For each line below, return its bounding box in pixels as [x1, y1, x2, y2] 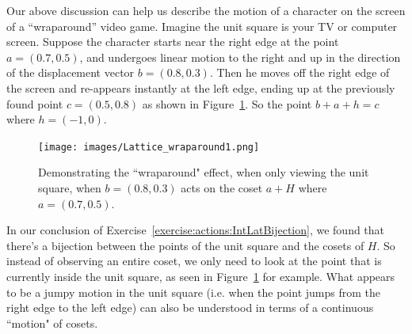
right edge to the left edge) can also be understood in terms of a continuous [6, 299, 374, 316]
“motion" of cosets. [6, 314, 98, 331]
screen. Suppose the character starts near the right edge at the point [6, 33, 339, 50]
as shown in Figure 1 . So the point [142, 95, 312, 112]
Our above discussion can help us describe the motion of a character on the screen [6, 2, 406, 18]
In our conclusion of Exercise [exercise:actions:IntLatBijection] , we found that [6, 222, 385, 238]
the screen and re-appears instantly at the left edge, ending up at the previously [6, 79, 395, 96]
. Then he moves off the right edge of [209, 64, 390, 81]
